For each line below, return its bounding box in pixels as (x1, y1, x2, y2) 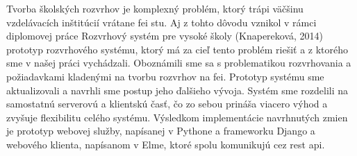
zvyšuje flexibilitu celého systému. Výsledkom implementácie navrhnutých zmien (6, 110, 348, 124)
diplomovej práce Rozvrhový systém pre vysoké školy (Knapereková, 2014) (6, 28, 324, 43)
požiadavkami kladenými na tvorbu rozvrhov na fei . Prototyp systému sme (6, 69, 324, 83)
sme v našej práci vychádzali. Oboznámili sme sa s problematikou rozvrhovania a (6, 55, 351, 70)
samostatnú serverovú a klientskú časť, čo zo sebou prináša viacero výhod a (6, 96, 328, 111)
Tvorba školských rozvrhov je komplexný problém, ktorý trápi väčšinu (6, 1, 304, 15)
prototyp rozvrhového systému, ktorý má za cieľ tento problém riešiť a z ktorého (6, 42, 349, 56)
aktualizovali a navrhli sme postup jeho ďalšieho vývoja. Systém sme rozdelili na (6, 83, 349, 97)
